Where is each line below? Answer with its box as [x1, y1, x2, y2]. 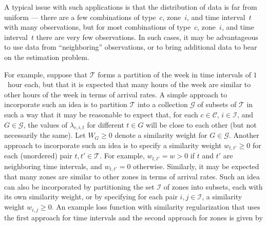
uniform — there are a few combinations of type [4, 11, 156, 22]
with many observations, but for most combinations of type [4, 22, 191, 32]
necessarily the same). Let [4, 130, 86, 140]
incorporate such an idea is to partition [4, 99, 127, 110]
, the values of [23, 119, 68, 130]
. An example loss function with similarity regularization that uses [51, 201, 260, 212]
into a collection [138, 99, 188, 110]
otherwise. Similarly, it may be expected [133, 160, 259, 171]
